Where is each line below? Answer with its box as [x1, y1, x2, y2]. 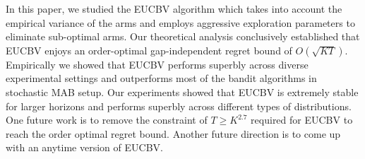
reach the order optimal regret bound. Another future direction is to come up [6, 126, 341, 141]
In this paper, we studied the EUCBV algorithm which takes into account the [6, 1, 342, 16]
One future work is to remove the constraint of [6, 112, 208, 127]
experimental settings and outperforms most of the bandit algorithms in [6, 71, 317, 86]
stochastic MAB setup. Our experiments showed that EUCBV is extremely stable [6, 84, 359, 99]
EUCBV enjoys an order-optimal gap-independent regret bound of [6, 42, 292, 57]
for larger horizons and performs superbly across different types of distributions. [6, 98, 352, 113]
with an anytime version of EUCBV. [6, 140, 163, 155]
